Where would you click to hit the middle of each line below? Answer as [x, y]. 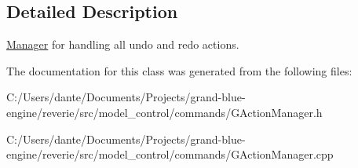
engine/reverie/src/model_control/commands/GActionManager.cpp [170, 154]
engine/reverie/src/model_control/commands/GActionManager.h [164, 112]
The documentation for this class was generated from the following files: [179, 70]
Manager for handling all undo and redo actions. [123, 44]
